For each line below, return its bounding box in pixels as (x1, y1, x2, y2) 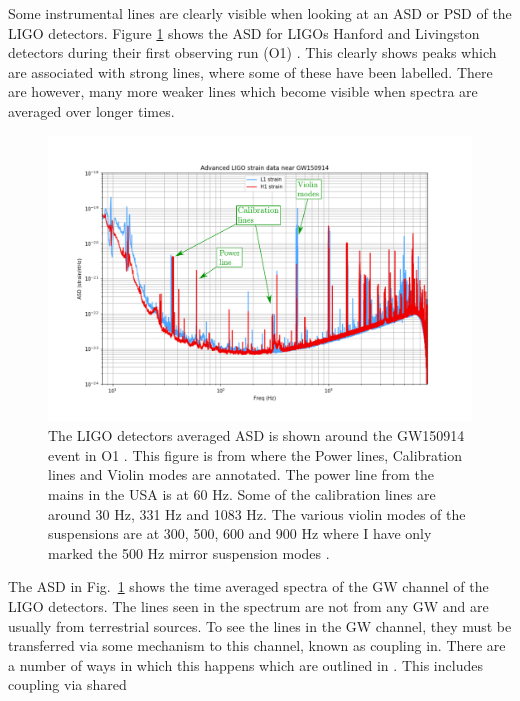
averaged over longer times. (8, 100, 175, 121)
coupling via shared (8, 674, 127, 695)
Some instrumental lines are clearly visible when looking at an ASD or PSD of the (8, 3, 512, 23)
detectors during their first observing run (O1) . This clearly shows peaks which (8, 42, 497, 63)
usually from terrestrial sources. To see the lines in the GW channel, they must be (8, 615, 512, 636)
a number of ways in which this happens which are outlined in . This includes (8, 654, 483, 675)
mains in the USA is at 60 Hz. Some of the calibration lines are (48, 484, 436, 505)
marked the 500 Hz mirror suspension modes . (48, 542, 330, 563)
